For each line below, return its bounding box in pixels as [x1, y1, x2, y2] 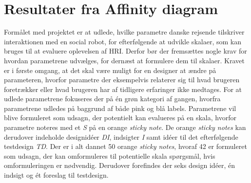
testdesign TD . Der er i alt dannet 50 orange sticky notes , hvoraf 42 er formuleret [4, 141, 247, 151]
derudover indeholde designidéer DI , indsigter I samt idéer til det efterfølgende [4, 131, 238, 142]
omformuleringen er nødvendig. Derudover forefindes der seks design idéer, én [4, 160, 235, 170]
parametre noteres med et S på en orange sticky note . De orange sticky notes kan [4, 122, 246, 132]
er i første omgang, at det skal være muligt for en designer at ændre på [4, 65, 216, 75]
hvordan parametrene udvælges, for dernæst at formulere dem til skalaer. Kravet [4, 55, 245, 65]
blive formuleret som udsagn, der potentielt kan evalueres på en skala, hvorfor [4, 112, 236, 123]
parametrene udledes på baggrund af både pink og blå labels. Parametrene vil [4, 103, 236, 113]
